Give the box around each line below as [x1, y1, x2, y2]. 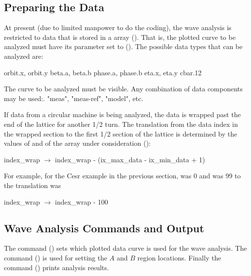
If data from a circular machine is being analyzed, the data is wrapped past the [4, 109, 241, 120]
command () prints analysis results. [4, 262, 109, 272]
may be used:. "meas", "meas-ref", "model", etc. [4, 93, 143, 103]
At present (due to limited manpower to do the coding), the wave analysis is [4, 22, 232, 33]
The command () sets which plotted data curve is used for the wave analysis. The [4, 243, 247, 253]
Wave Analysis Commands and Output [4, 220, 204, 235]
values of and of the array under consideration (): [4, 138, 151, 148]
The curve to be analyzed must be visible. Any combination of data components [4, 84, 243, 94]
